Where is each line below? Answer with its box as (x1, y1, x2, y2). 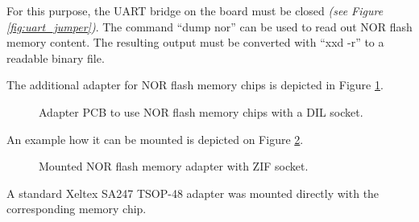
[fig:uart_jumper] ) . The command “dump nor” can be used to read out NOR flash (6, 18, 413, 35)
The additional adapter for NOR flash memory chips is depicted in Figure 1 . (6, 76, 384, 93)
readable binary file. (6, 49, 105, 66)
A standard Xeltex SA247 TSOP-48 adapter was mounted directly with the (6, 184, 380, 201)
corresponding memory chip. (6, 200, 147, 217)
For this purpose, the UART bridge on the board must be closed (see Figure (6, 2, 384, 18)
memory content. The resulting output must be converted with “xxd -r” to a (6, 34, 384, 51)
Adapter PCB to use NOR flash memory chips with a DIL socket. (39, 103, 363, 120)
